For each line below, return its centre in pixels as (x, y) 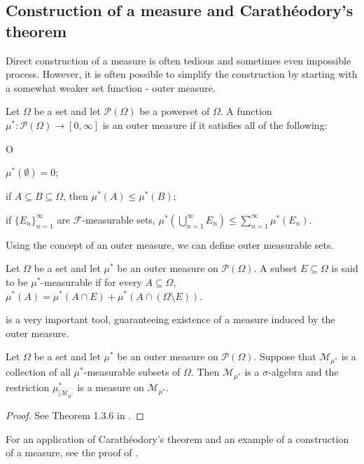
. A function (246, 111)
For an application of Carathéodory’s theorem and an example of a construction (177, 438)
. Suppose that (285, 356)
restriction (28, 387)
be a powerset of (175, 111)
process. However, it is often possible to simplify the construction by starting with (182, 74)
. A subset (275, 268)
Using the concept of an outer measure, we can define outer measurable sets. (170, 244)
